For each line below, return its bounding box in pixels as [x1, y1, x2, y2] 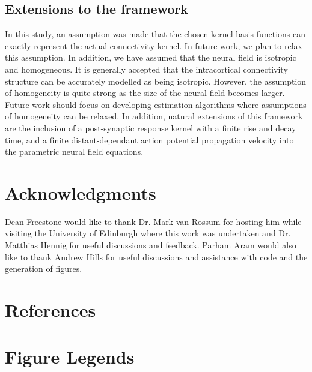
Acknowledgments [5, 180, 156, 205]
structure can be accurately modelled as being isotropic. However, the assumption [5, 74, 307, 87]
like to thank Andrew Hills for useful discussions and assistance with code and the [5, 250, 308, 263]
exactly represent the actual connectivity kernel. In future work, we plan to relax [5, 39, 302, 52]
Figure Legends [5, 344, 135, 369]
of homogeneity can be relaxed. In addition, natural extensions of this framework [5, 110, 303, 122]
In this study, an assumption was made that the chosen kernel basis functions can [5, 28, 306, 40]
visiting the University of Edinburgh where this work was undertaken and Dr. [5, 227, 291, 239]
